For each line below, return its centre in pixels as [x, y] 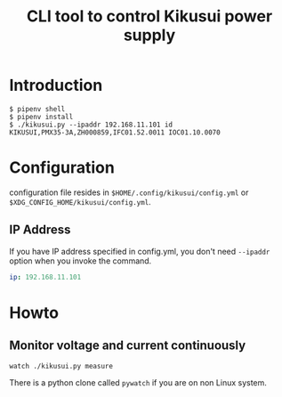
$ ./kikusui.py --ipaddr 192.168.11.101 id [91, 125]
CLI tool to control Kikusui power [149, 16]
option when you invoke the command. [81, 261]
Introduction [56, 85]
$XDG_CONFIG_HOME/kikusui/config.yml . [80, 201]
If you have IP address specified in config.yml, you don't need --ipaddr [140, 251]
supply [149, 35]
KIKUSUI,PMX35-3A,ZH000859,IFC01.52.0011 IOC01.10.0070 [115, 132]
